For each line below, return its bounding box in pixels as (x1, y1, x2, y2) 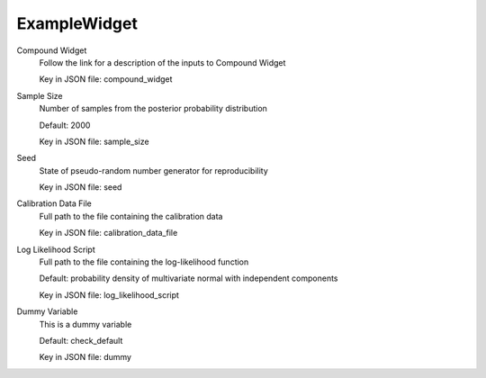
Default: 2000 (39, 120, 91, 130)
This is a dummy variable (39, 319, 132, 329)
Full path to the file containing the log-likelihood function (39, 256, 249, 267)
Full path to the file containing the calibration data (39, 211, 223, 221)
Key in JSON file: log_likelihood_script (39, 289, 180, 301)
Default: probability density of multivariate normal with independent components (39, 273, 338, 283)
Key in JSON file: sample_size (39, 136, 149, 147)
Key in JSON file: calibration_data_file (39, 228, 178, 238)
